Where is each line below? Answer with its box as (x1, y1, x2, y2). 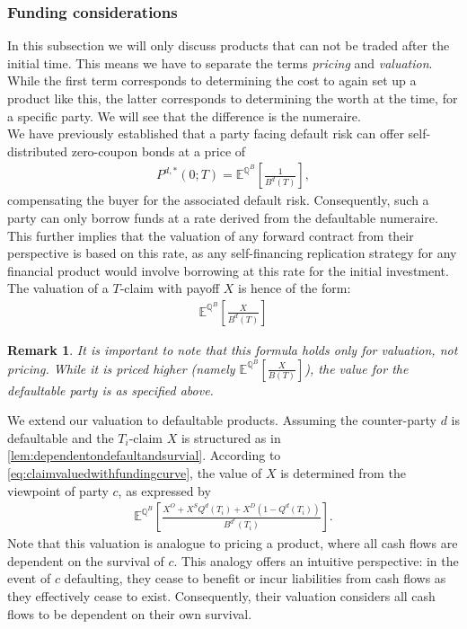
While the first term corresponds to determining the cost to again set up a (7, 71, 417, 90)
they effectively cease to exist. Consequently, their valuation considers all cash (7, 587, 436, 606)
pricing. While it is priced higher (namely (7, 359, 235, 377)
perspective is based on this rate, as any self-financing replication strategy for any (7, 244, 457, 262)
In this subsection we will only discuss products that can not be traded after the (7, 36, 450, 55)
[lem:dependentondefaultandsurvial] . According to (7, 446, 281, 465)
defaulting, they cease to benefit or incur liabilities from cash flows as (64, 569, 446, 588)
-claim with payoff (119, 279, 220, 297)
